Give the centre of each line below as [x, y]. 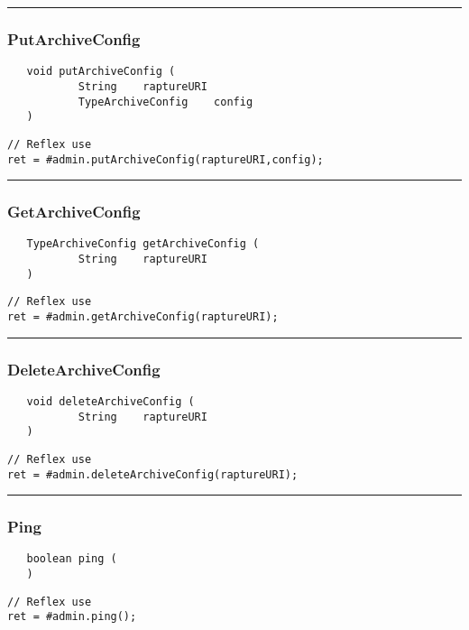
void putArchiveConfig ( [101, 72]
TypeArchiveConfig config [166, 102]
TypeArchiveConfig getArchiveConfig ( [143, 244]
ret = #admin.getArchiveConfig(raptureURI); [143, 317]
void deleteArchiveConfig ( [110, 401]
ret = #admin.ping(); [72, 617]
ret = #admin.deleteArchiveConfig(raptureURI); [153, 474]
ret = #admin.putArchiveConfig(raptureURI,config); [166, 159]
